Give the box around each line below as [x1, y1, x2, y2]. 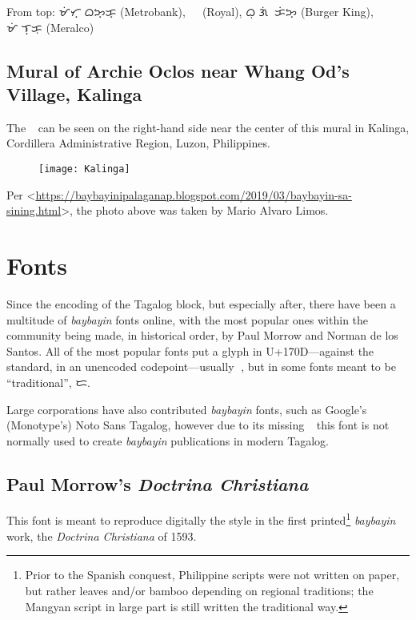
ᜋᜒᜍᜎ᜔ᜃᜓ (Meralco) [6, 18, 94, 35]
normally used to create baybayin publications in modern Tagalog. [6, 432, 330, 449]
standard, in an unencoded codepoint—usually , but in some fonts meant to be [6, 358, 396, 375]
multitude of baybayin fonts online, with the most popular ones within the [6, 311, 369, 328]
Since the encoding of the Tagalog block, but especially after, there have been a [6, 295, 396, 312]
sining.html [6, 202, 62, 219]
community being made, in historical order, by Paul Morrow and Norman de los [6, 327, 398, 344]
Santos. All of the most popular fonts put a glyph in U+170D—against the [6, 342, 374, 359]
